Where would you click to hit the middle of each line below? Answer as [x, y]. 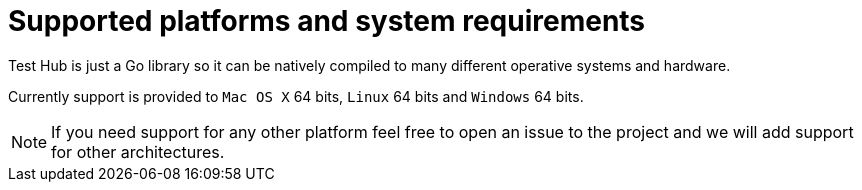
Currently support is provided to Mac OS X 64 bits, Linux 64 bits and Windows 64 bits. [296, 96]
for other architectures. [138, 151]
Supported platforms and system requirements [327, 21]
